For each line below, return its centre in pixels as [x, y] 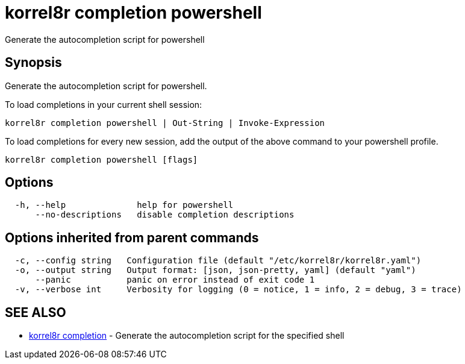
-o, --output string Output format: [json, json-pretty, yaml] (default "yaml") [215, 270]
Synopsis [33, 63]
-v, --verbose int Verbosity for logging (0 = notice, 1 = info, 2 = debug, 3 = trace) [238, 290]
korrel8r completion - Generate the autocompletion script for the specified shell [187, 336]
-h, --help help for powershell [124, 205]
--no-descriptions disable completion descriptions [165, 215]
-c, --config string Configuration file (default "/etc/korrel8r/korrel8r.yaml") [218, 261]
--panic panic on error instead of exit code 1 [175, 280]
